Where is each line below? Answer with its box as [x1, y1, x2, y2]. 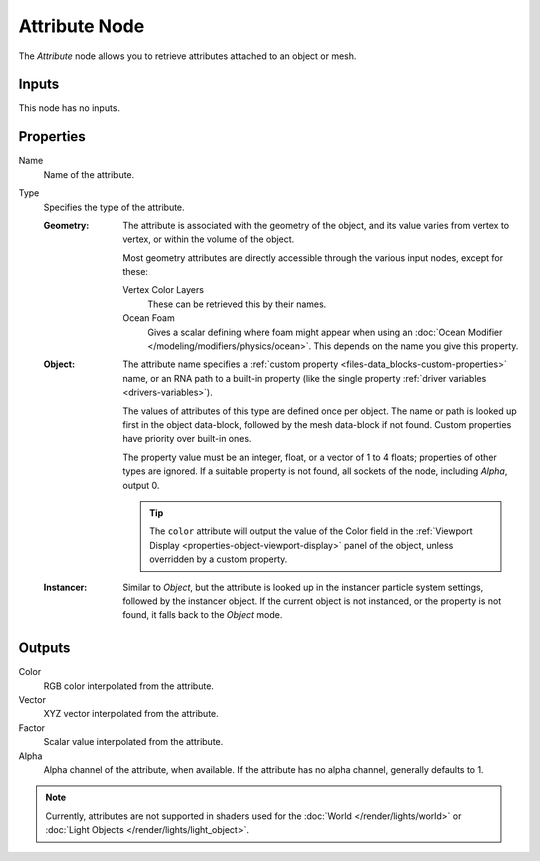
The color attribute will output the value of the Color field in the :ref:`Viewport [149, 525, 474, 537]
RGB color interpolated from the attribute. [43, 680, 215, 692]
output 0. [122, 479, 160, 491]
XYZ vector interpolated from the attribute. [43, 708, 219, 720]
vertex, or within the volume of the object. [122, 233, 295, 245]
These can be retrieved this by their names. [147, 298, 327, 310]
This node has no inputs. [18, 102, 120, 114]
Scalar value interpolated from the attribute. [43, 736, 224, 748]
